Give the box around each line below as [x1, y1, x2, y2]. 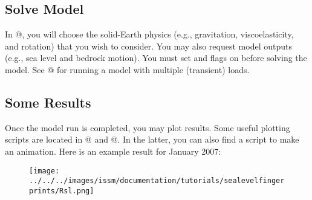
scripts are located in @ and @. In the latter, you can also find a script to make [5, 133, 299, 146]
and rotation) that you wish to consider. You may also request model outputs [5, 39, 292, 52]
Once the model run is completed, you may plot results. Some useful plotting [5, 121, 290, 134]
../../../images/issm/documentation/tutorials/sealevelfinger [29, 176, 285, 185]
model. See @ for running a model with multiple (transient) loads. [5, 63, 250, 76]
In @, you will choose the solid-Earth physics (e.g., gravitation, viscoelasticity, [5, 28, 294, 40]
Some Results [5, 92, 91, 111]
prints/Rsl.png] [29, 186, 94, 195]
